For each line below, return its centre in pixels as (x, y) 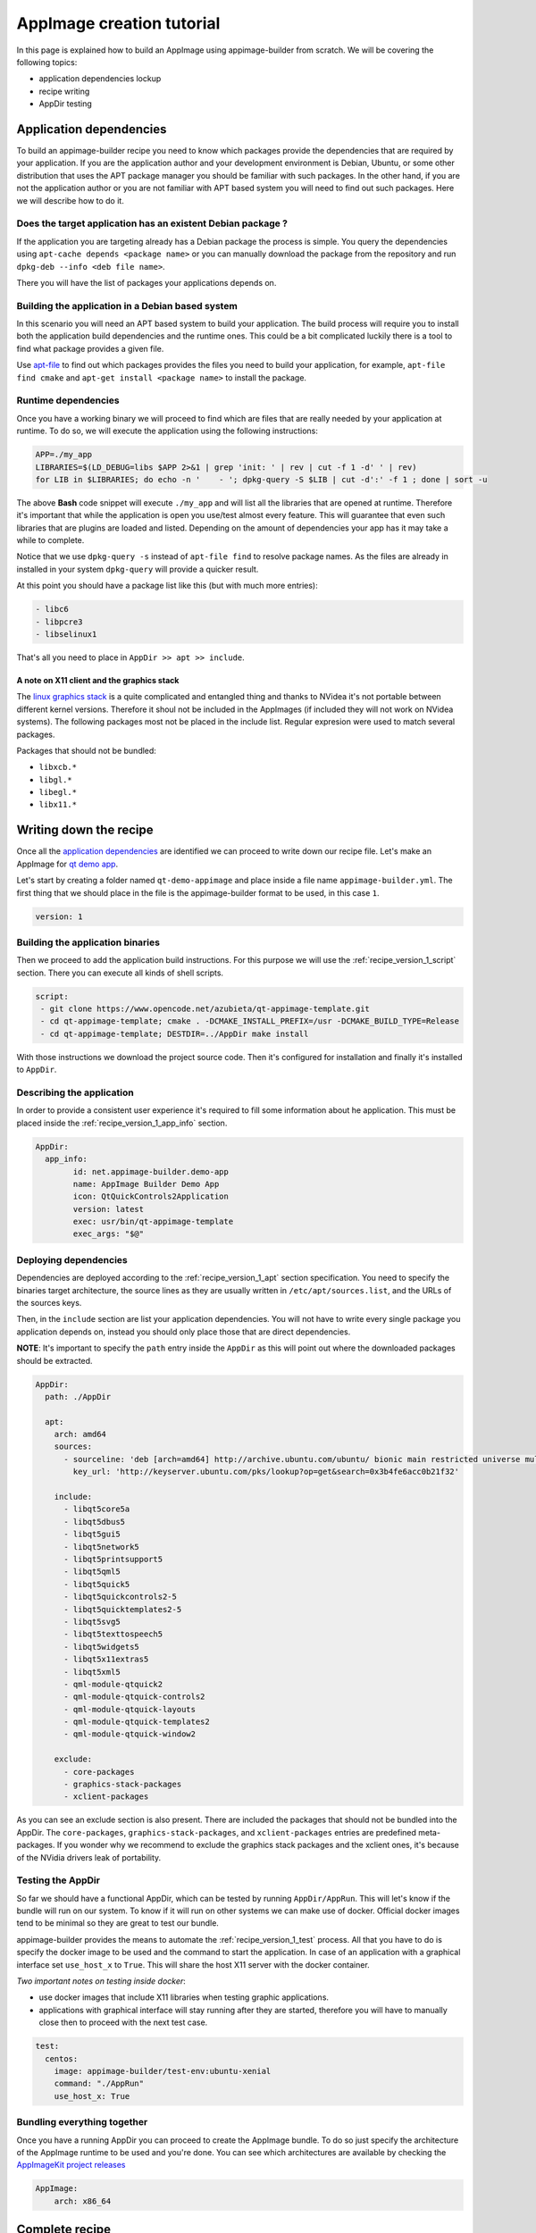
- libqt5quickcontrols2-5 (121, 1597)
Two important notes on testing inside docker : (101, 1981)
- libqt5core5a (97, 1509)
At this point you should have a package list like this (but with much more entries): (167, 586)
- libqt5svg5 (92, 1622)
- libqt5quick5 (97, 1584)
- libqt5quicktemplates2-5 (123, 1609)
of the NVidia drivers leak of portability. (89, 1857)
